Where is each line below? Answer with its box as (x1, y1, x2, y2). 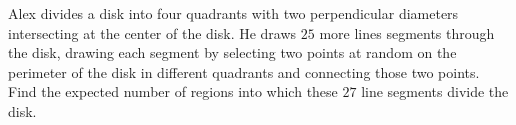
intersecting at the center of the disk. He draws (8, 22, 297, 43)
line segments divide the (361, 81, 509, 102)
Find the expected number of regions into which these (8, 81, 338, 102)
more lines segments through (319, 22, 495, 43)
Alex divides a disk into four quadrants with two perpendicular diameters (8, 3, 459, 23)
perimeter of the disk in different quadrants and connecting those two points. (8, 61, 480, 82)
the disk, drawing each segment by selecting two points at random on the (8, 42, 457, 63)
